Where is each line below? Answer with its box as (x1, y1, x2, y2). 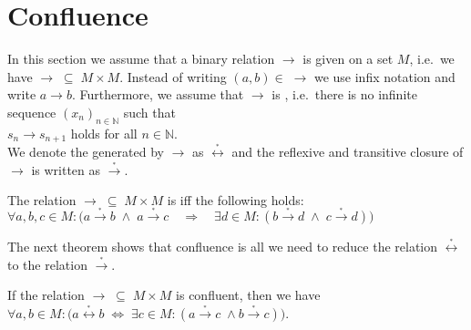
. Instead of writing (119, 67, 227, 86)
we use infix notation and (313, 67, 456, 86)
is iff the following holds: (167, 191, 304, 210)
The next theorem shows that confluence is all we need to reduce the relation (7, 236, 438, 255)
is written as (31, 160, 101, 179)
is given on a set (302, 49, 394, 68)
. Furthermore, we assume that (71, 85, 244, 104)
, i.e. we (409, 49, 455, 68)
